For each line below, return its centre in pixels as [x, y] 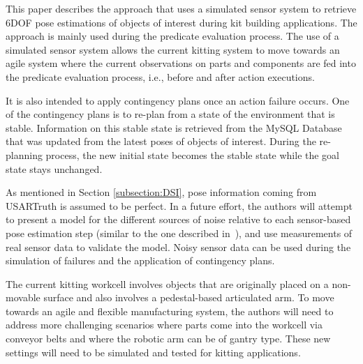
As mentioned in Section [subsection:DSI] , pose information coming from [161, 192]
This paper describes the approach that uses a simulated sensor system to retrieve [181, 8]
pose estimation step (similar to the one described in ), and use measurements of [179, 233]
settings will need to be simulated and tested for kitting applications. [153, 352]
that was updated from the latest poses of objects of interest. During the [161, 141]
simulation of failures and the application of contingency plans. [140, 260]
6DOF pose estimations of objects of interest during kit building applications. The [181, 22]
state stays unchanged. [54, 168]
